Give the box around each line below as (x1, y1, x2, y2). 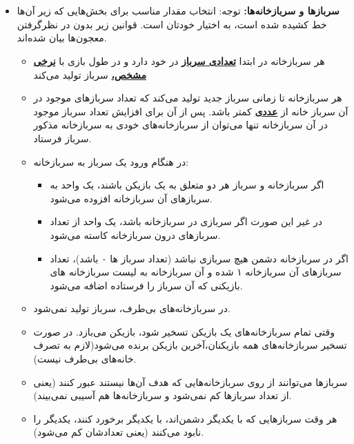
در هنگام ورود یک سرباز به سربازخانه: (33, 154, 189, 168)
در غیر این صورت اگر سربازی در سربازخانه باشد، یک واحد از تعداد (50, 214, 323, 229)
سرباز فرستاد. (33, 131, 92, 145)
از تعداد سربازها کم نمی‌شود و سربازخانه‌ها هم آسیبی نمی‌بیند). (33, 388, 292, 403)
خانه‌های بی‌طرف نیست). (33, 351, 137, 366)
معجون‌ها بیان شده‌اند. (17, 30, 107, 45)
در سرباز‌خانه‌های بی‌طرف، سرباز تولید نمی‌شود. (33, 301, 230, 316)
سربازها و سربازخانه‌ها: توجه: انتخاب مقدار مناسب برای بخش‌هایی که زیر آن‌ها (17, 3, 340, 18)
